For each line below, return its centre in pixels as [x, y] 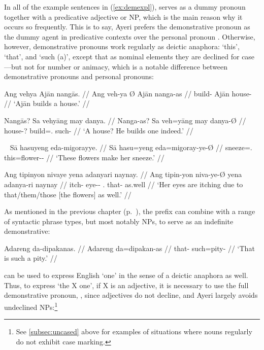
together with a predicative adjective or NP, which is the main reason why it [123, 16]
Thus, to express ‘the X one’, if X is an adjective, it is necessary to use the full [126, 285]
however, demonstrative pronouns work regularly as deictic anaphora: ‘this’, [122, 46]
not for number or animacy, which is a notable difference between [126, 66]
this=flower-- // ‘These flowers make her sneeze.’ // [84, 157]
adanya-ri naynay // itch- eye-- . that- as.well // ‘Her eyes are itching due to [124, 184]
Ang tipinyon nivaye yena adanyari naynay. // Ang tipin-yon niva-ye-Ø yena [123, 174]
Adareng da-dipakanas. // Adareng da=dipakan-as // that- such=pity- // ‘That [129, 248]
